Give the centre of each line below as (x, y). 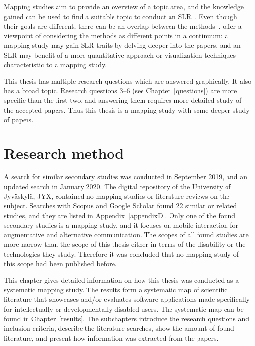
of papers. (19, 119)
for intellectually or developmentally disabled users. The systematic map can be (124, 308)
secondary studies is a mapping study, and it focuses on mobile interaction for (121, 225)
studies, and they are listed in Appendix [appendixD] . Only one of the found (120, 215)
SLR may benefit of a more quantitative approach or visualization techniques (120, 54)
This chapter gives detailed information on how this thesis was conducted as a (122, 280)
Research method (64, 153)
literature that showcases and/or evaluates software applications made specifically (127, 299)
